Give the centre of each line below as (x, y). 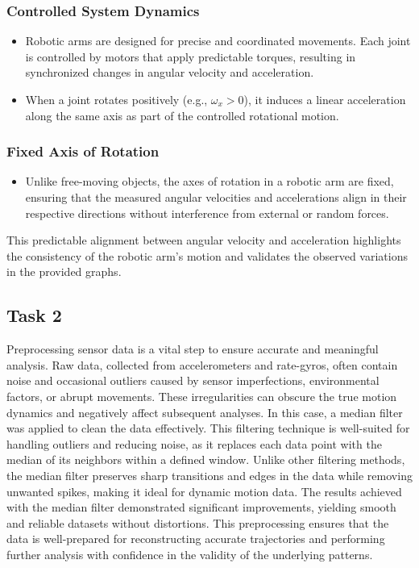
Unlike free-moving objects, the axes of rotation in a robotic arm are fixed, (209, 181)
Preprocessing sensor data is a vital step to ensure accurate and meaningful (193, 349)
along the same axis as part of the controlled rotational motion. (182, 115)
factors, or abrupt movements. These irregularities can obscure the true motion (202, 396)
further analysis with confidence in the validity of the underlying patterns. (190, 554)
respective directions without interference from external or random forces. (207, 213)
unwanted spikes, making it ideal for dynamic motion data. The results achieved (204, 491)
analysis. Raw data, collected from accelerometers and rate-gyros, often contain (202, 364)
